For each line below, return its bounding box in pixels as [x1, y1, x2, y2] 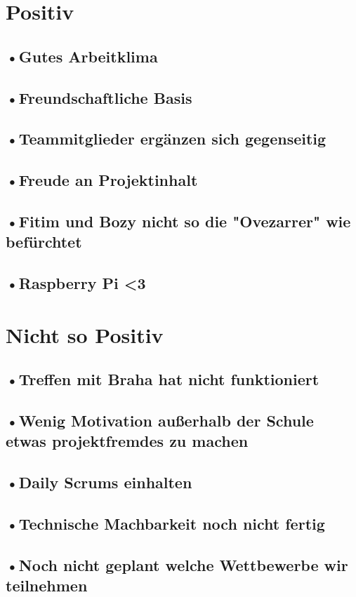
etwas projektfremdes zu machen [6, 430, 249, 452]
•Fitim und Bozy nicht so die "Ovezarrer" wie [6, 210, 351, 232]
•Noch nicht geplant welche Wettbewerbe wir [6, 554, 348, 575]
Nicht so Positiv [6, 320, 164, 349]
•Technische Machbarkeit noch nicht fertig [6, 512, 325, 534]
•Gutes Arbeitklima [6, 45, 158, 67]
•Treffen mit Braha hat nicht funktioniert [6, 368, 319, 390]
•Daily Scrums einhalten [6, 471, 192, 493]
